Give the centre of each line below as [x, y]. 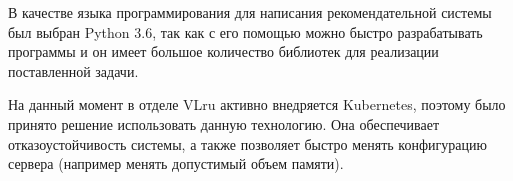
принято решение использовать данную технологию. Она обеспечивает [224, 123]
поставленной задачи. [73, 70]
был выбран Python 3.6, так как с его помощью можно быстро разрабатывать [245, 31]
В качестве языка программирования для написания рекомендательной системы [250, 12]
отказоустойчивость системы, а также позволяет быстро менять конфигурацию [247, 143]
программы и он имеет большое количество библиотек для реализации [223, 51]
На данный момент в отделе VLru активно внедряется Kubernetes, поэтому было [257, 104]
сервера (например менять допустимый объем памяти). [176, 163]
